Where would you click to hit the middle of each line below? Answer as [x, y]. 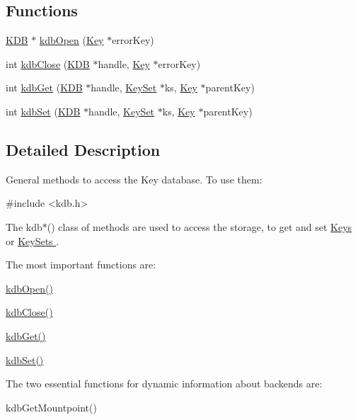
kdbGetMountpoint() [51, 407]
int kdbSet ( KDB [43, 111]
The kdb [24, 226]
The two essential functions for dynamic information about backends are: [164, 384]
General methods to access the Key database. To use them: [134, 179]
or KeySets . [33, 240]
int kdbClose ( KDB [48, 63]
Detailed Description [83, 149]
